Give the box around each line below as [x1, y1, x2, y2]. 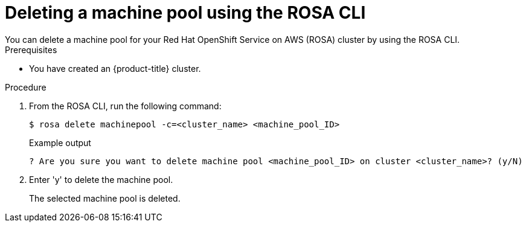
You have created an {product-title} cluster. [29, 63, 201, 74]
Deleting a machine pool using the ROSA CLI [5, 2, 366, 23]
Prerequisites [5, 44, 57, 55]
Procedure [5, 82, 47, 92]
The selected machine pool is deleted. [29, 193, 181, 203]
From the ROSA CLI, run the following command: [29, 100, 222, 111]
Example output [29, 137, 91, 148]
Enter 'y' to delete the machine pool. [29, 174, 173, 185]
